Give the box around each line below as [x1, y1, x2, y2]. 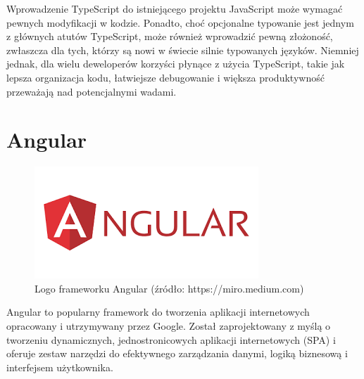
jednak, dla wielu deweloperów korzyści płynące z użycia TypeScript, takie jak [6, 56, 345, 71]
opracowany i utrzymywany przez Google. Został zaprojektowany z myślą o [6, 319, 331, 333]
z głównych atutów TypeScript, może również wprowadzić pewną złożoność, [6, 29, 333, 44]
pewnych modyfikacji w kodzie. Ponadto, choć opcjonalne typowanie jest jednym [6, 15, 354, 30]
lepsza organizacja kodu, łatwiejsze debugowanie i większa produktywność [6, 70, 325, 84]
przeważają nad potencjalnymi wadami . [6, 84, 177, 98]
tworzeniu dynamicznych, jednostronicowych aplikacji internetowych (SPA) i [6, 332, 336, 347]
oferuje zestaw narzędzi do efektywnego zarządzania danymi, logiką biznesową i [6, 346, 348, 361]
